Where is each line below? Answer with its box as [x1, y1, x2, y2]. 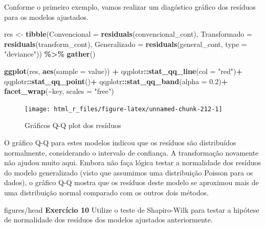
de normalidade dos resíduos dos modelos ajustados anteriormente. [4, 214, 213, 225]
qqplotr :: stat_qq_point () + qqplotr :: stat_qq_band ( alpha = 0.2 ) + [4, 75, 228, 86]
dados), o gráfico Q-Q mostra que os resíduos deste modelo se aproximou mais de [4, 177, 259, 188]
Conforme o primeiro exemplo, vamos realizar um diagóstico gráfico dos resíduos [4, 2, 256, 12]
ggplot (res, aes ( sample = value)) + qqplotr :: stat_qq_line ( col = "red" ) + [4, 65, 243, 76]
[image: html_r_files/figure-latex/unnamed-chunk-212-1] [25, 105, 223, 113]
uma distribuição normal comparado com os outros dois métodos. [4, 187, 209, 197]
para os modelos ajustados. [4, 11, 89, 22]
